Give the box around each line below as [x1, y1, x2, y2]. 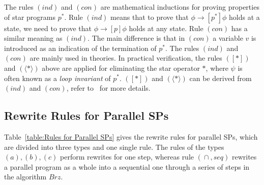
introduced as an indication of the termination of [4, 42, 157, 53]
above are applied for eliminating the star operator [42, 62, 200, 73]
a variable [213, 33, 243, 43]
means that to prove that [110, 11, 189, 22]
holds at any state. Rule [129, 22, 203, 33]
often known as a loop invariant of [4, 72, 111, 83]
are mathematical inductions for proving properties [100, 2, 259, 12]
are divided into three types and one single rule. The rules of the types [4, 141, 224, 152]
